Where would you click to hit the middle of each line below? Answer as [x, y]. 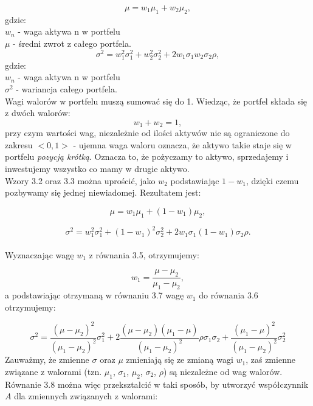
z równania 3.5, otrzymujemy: [144, 254]
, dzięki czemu [272, 180]
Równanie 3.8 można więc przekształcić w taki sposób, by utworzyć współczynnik [157, 384]
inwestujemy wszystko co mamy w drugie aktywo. [97, 169]
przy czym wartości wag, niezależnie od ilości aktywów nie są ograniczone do [147, 133]
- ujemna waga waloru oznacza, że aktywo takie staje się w [182, 144]
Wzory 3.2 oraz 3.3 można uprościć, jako [80, 180]
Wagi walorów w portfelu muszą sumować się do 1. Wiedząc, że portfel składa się [156, 101]
